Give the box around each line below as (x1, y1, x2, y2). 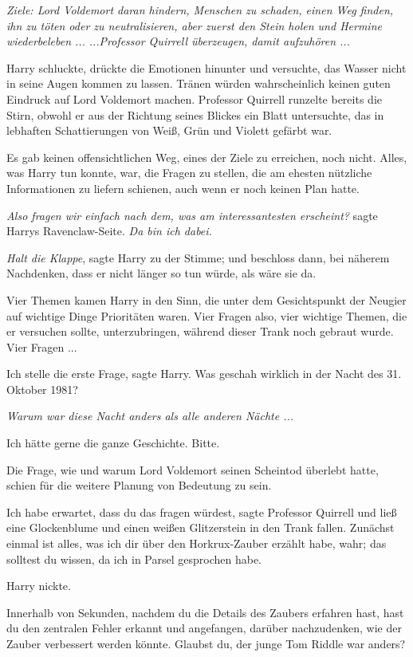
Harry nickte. (6, 577, 71, 594)
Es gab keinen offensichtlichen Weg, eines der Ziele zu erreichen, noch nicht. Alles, (6, 148, 407, 165)
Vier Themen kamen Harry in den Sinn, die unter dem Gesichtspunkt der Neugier (6, 291, 407, 308)
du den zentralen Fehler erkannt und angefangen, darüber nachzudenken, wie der (6, 620, 402, 636)
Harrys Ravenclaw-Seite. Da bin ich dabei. (6, 222, 212, 239)
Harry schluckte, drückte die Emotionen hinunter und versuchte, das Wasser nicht (6, 59, 407, 76)
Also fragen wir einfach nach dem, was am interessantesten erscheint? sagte (6, 207, 378, 223)
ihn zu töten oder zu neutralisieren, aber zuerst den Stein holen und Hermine (6, 17, 382, 33)
